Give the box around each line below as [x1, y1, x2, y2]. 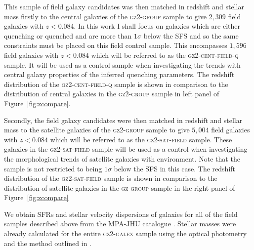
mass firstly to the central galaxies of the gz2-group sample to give [4, 11, 207, 21]
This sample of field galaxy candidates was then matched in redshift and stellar [4, 1, 244, 11]
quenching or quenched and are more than [4, 30, 132, 41]
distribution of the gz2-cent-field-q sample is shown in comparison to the [4, 79, 228, 89]
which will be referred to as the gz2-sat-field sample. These [50, 134, 232, 144]
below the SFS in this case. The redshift [114, 163, 236, 173]
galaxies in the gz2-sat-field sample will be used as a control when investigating [4, 144, 248, 154]
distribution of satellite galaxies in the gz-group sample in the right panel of [4, 182, 235, 193]
